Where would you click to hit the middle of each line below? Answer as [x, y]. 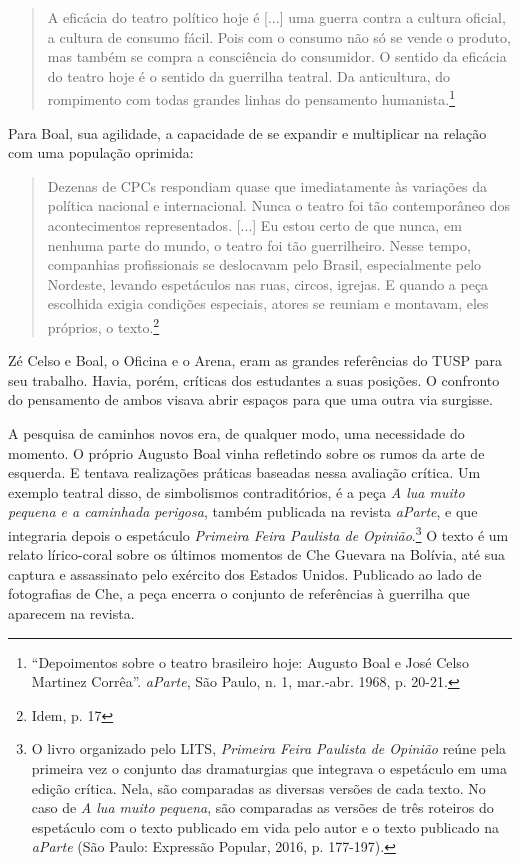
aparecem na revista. [71, 613]
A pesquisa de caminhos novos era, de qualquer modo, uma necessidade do [236, 433]
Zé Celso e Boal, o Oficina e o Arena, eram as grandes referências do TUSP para [255, 360]
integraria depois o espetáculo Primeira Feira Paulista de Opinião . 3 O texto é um [258, 533]
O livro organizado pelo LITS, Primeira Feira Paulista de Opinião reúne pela [269, 748]
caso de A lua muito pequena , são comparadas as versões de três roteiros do [262, 807]
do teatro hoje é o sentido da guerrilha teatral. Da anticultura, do [249, 75]
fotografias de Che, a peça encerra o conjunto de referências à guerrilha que [239, 593]
